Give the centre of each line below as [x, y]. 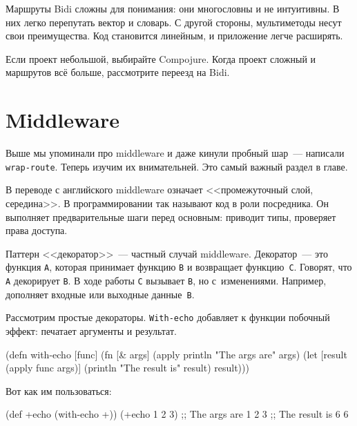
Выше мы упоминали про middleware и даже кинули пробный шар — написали [175, 153]
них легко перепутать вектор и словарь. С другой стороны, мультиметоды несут [174, 22]
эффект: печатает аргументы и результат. [91, 330]
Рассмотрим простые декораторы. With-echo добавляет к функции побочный [168, 317]
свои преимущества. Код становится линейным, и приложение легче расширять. [174, 36]
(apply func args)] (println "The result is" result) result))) [127, 368]
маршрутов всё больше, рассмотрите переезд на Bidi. [118, 72]
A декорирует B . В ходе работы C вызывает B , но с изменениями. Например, [166, 280]
